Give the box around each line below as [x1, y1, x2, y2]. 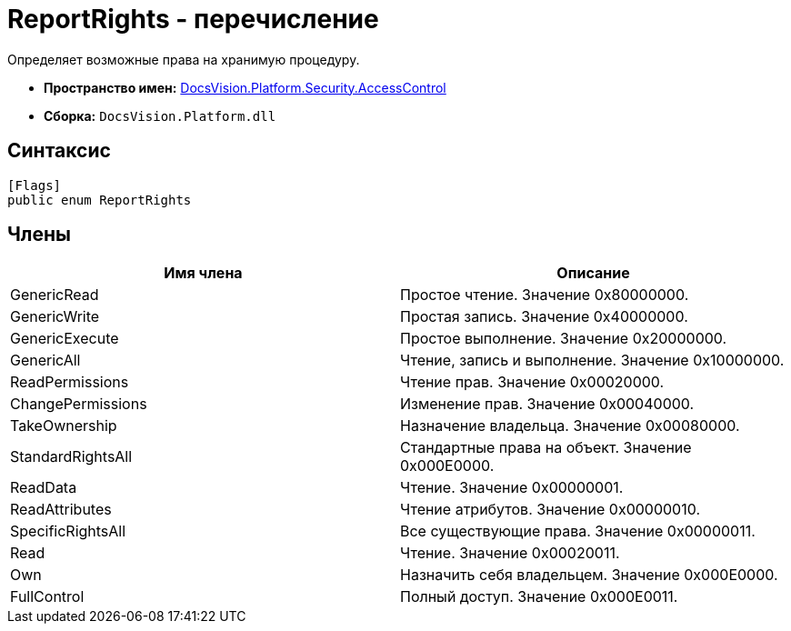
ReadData [10, 478, 77, 497]
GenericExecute [10, 329, 119, 348]
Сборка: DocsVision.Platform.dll [44, 107, 276, 124]
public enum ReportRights [7, 192, 192, 207]
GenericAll [10, 351, 81, 370]
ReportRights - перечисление [7, 4, 379, 35]
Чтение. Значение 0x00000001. [400, 478, 624, 497]
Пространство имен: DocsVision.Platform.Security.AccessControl [44, 79, 446, 95]
